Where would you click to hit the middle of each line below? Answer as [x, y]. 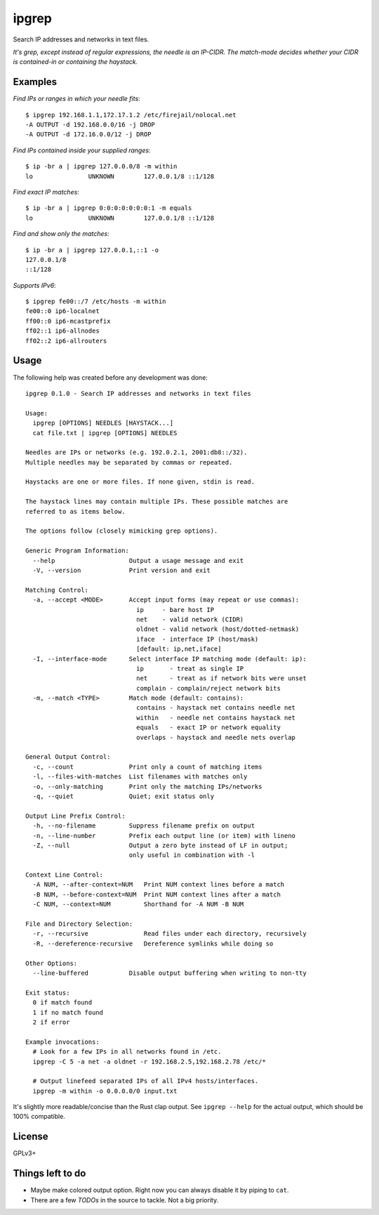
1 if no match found [68, 1012]
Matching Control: [57, 590]
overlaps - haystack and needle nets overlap [216, 737]
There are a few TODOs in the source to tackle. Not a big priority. [125, 1200]
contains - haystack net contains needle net [216, 708]
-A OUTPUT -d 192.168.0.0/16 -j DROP [91, 125]
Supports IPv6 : [34, 285]
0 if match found [62, 1003]
